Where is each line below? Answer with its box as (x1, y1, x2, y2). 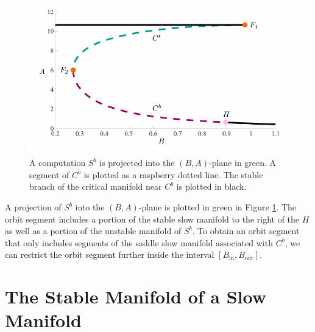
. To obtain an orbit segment (192, 224, 300, 237)
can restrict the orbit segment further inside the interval (5, 248, 214, 261)
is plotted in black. (176, 180, 247, 193)
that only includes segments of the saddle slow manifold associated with (5, 236, 273, 249)
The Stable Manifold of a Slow (5, 284, 266, 309)
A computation (29, 156, 86, 169)
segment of (29, 168, 69, 181)
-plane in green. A (209, 156, 277, 169)
